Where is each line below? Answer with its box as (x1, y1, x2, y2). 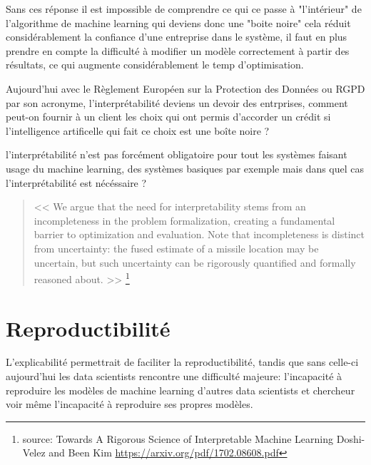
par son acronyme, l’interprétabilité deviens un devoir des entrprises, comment (6, 95, 348, 110)
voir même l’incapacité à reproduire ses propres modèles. (6, 397, 253, 412)
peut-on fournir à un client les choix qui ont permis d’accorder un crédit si (6, 109, 331, 124)
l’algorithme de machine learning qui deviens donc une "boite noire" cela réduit (6, 15, 351, 30)
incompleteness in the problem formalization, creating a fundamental (34, 213, 335, 228)
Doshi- (336, 431, 365, 446)
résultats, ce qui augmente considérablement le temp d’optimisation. (6, 57, 304, 72)
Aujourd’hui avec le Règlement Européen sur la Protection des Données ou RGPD (6, 81, 365, 96)
